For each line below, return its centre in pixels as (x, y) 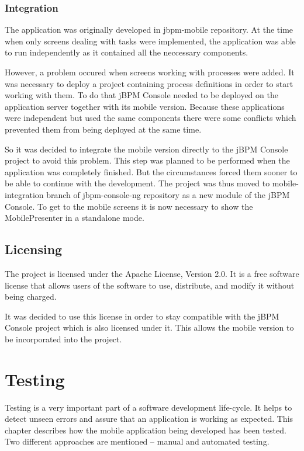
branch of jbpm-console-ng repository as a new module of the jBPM (168, 194)
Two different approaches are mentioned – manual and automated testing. (137, 441)
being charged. (31, 296)
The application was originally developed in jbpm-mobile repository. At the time (149, 30)
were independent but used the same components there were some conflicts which (151, 118)
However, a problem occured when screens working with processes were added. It (150, 72)
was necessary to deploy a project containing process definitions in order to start (149, 83)
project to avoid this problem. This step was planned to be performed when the (147, 160)
